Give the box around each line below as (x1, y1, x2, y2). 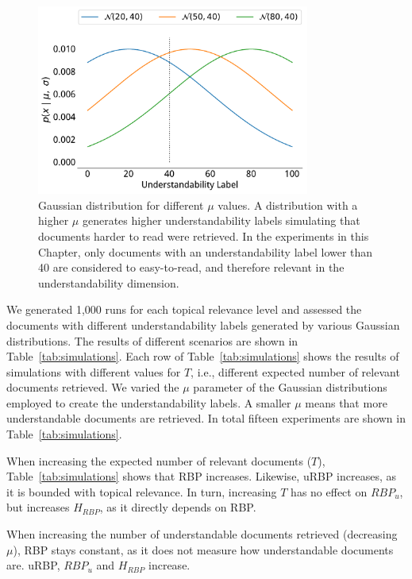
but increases (6, 499, 70, 515)
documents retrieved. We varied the (6, 379, 179, 396)
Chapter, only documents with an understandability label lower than (38, 243, 373, 260)
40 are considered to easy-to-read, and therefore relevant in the (38, 259, 345, 276)
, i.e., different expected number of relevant (191, 363, 400, 380)
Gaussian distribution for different (38, 196, 204, 213)
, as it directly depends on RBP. (99, 499, 256, 515)
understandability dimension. (38, 274, 179, 291)
